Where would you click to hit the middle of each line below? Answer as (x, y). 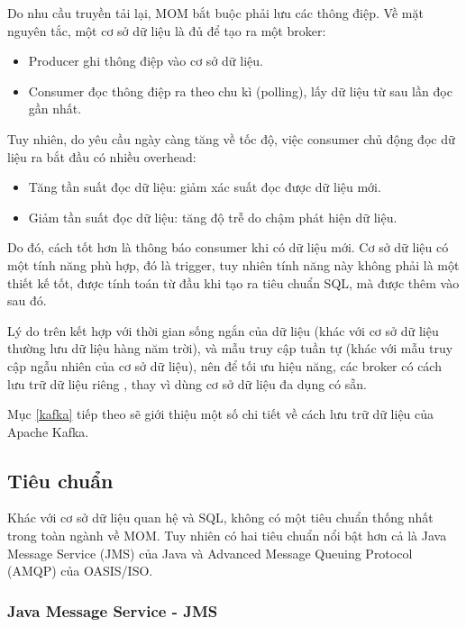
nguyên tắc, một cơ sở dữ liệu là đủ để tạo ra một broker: (167, 30)
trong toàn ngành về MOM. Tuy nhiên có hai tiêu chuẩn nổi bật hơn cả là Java (227, 536)
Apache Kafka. (48, 431)
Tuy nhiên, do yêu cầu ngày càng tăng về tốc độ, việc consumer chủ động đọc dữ (231, 138)
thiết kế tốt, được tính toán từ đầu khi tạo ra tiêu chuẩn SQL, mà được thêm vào (233, 282)
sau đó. (27, 300)
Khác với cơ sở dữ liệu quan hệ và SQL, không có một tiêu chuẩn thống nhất (220, 518)
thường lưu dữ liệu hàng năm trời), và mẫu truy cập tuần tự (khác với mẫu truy (230, 348)
